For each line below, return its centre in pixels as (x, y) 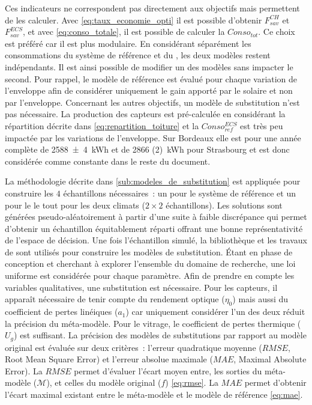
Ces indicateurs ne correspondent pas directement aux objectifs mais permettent (152, 8)
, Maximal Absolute (270, 359)
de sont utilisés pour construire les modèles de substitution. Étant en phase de (149, 251)
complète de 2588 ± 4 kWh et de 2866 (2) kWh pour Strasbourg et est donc (147, 149)
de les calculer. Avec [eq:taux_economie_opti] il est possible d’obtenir (133, 20)
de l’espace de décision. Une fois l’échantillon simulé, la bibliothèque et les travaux (156, 240)
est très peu (262, 125)
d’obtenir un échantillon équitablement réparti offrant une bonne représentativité (154, 228)
